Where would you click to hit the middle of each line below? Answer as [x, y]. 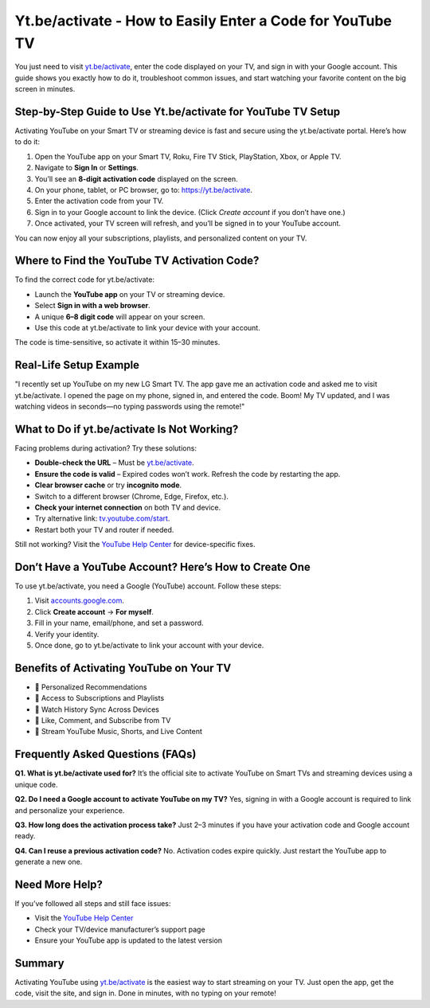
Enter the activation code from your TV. [99, 201]
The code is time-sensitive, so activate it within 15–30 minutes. [117, 342]
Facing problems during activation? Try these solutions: [106, 448]
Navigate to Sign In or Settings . [87, 168]
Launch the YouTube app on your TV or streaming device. [130, 294]
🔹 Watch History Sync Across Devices [97, 709]
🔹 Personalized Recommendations [91, 687]
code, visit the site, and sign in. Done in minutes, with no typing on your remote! [145, 993]
